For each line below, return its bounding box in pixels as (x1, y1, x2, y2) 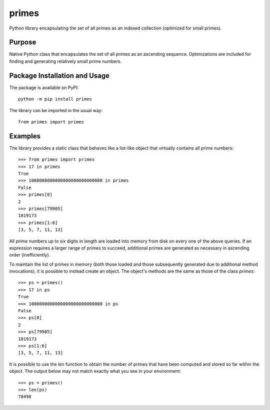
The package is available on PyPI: (9, 84, 79, 90)
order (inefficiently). (9, 252, 50, 258)
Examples (9, 132, 41, 140)
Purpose (9, 38, 36, 47)
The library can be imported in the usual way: (9, 107, 103, 113)
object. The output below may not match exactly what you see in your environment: (9, 368, 181, 374)
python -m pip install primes (18, 96, 92, 102)
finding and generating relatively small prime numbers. (9, 58, 122, 64)
